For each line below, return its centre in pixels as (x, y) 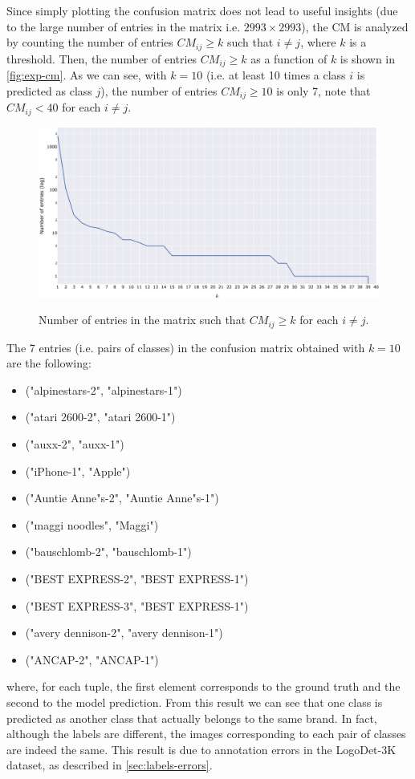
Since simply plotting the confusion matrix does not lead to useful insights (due (202, 10)
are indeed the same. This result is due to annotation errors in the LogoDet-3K (201, 749)
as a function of (289, 58)
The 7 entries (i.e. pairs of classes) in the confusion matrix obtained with (186, 347)
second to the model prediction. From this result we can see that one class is (195, 702)
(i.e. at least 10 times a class (276, 75)
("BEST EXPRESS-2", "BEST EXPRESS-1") (137, 578)
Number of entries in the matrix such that (142, 320)
